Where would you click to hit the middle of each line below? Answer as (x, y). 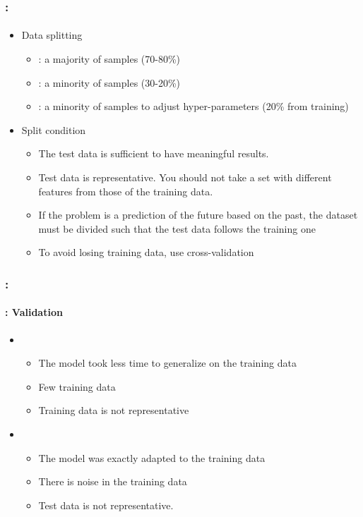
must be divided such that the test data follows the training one (177, 228)
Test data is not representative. (106, 505)
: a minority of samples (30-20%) (109, 82)
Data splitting (52, 35)
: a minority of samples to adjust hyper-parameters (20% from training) (194, 106)
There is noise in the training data (113, 481)
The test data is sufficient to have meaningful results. (154, 153)
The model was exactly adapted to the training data (152, 457)
